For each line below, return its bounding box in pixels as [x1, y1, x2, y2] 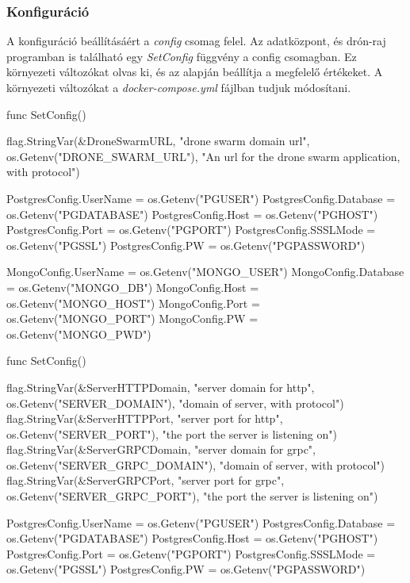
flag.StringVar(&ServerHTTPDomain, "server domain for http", [6, 378, 315, 395]
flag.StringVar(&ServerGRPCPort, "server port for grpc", [6, 472, 285, 489]
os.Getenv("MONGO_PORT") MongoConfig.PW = [6, 310, 259, 327]
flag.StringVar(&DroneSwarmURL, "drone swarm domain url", [6, 132, 310, 149]
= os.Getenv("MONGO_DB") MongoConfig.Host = [6, 278, 259, 295]
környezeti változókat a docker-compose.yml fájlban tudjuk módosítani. [6, 79, 351, 95]
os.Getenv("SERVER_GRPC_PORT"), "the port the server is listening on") [6, 488, 378, 504]
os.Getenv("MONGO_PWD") [6, 325, 151, 342]
